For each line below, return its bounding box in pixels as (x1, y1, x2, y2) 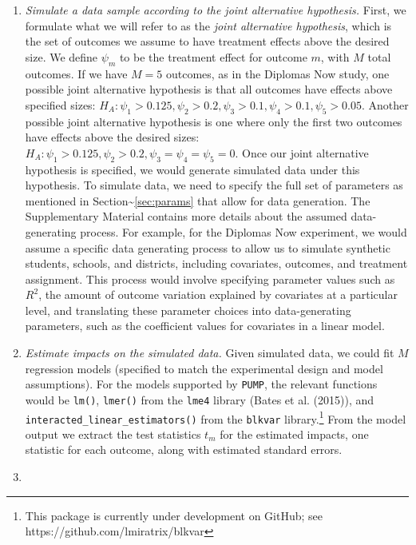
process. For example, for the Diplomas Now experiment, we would (80, 223, 407, 240)
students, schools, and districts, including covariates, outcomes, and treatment (25, 255, 408, 272)
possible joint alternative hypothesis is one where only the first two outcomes (25, 113, 402, 129)
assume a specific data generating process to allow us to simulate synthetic (25, 239, 390, 256)
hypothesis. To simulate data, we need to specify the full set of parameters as (25, 177, 403, 193)
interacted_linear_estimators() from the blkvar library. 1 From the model (25, 408, 406, 427)
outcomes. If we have (25, 65, 128, 82)
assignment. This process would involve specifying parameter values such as (25, 270, 395, 287)
